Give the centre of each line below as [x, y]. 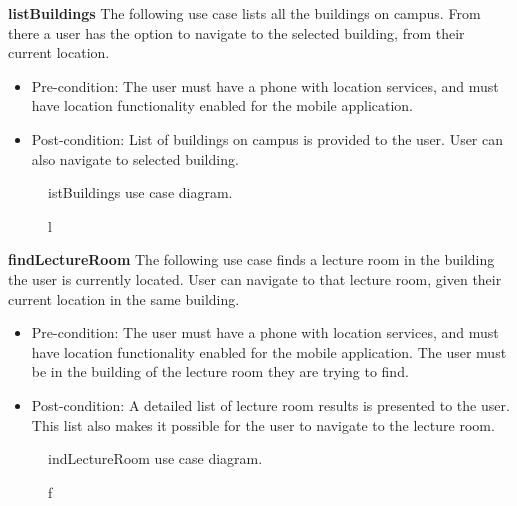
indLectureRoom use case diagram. [155, 458]
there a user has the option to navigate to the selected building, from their [236, 32]
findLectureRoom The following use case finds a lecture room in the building [251, 259]
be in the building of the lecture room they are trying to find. [220, 371]
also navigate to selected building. [135, 158]
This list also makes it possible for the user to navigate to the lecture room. [263, 424]
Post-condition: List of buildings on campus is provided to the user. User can [267, 138]
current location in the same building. [124, 298]
